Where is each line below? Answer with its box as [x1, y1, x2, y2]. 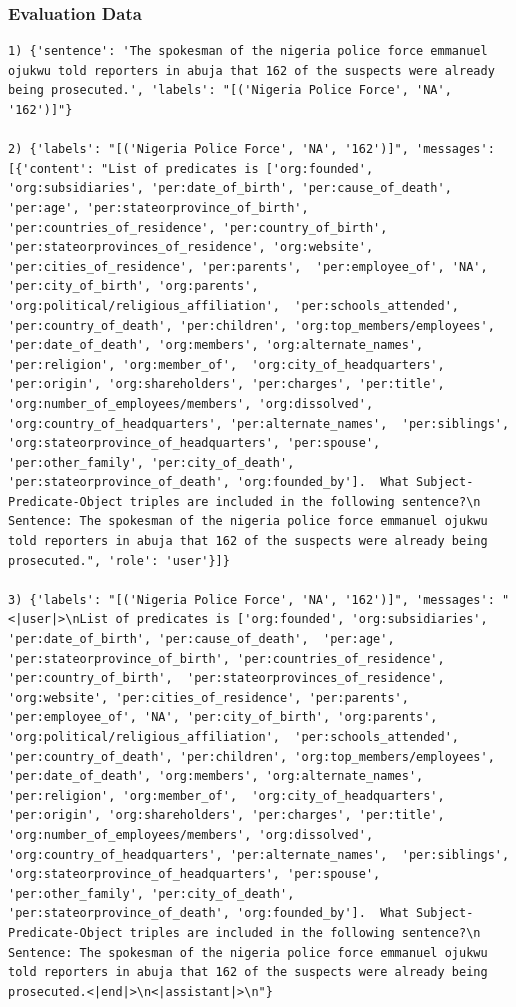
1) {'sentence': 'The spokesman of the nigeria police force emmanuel [8, 44, 488, 59]
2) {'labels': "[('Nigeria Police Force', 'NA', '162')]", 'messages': [8, 142, 495, 157]
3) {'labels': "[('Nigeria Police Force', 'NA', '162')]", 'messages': [8, 592, 495, 607]
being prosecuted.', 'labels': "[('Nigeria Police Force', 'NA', [8, 83, 452, 98]
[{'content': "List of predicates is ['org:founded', [8, 161, 374, 176]
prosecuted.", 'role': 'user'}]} [8, 553, 230, 568]
